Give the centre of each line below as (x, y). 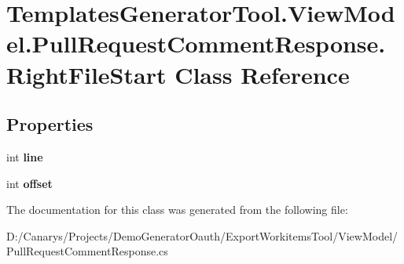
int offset (29, 183)
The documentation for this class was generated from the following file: (177, 210)
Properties (50, 124)
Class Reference (262, 74)
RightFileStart (86, 74)
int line (25, 156)
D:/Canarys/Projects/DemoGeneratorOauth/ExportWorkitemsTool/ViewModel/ (202, 235)
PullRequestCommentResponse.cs (87, 251)
